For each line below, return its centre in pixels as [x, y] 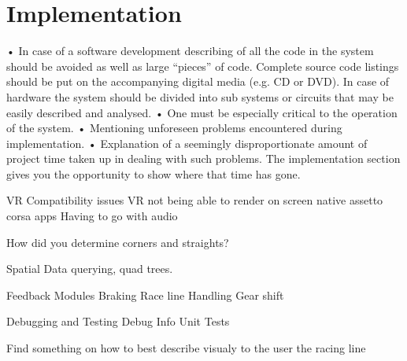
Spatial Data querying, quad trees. [90, 269]
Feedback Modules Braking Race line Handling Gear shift [145, 295]
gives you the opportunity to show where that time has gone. [154, 173]
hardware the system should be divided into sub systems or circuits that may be [200, 96]
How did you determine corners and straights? [118, 242]
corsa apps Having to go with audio [92, 216]
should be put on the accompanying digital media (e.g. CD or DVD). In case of [198, 81]
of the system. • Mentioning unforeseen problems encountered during [174, 128]
